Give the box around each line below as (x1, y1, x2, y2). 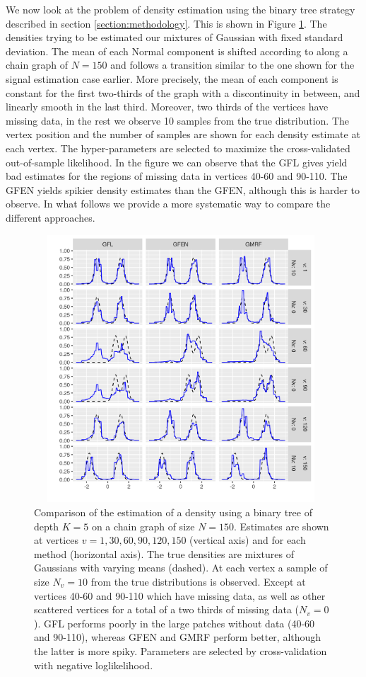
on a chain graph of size (91, 518, 195, 533)
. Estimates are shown (234, 518, 329, 533)
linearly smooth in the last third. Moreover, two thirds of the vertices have (6, 99, 329, 114)
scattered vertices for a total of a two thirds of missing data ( (34, 602, 300, 617)
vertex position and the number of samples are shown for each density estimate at (6, 127, 360, 142)
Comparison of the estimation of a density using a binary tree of (34, 505, 312, 520)
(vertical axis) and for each (189, 533, 306, 547)
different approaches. (6, 210, 95, 224)
